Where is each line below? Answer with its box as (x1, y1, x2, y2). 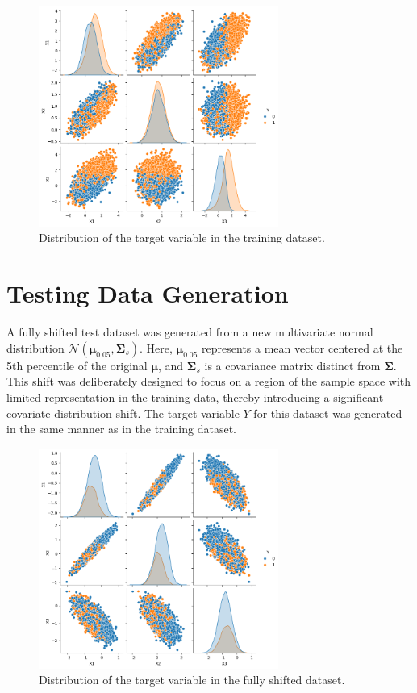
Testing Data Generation (6, 277, 289, 310)
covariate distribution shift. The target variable (6, 404, 240, 421)
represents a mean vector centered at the (202, 339, 403, 356)
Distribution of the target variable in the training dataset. (39, 229, 325, 246)
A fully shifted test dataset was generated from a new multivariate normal (6, 324, 373, 340)
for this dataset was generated (253, 404, 402, 421)
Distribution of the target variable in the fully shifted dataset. (39, 671, 345, 688)
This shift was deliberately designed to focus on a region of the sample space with (6, 373, 411, 390)
